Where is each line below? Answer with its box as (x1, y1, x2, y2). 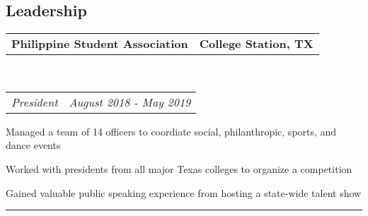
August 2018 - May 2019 (69, 93, 191, 110)
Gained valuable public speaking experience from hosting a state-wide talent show (6, 185, 362, 200)
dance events (6, 138, 61, 152)
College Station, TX (199, 35, 314, 52)
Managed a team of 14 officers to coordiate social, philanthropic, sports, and (6, 124, 337, 138)
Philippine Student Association (11, 35, 188, 52)
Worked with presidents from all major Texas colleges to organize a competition (6, 161, 352, 176)
